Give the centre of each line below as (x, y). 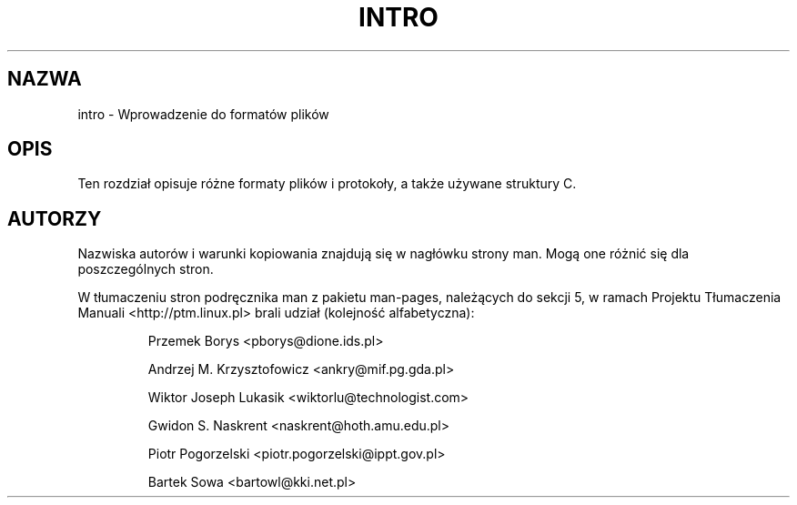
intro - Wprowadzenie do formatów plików (203, 114)
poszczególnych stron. (146, 269)
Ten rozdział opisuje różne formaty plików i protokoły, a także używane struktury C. (327, 184)
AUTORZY (55, 218)
